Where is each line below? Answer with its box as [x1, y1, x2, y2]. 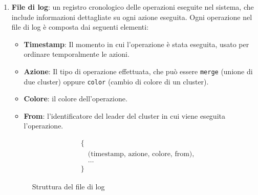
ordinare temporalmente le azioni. [24, 49, 130, 59]
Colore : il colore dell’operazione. [24, 93, 127, 104]
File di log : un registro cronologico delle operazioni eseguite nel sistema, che [11, 2, 254, 12]
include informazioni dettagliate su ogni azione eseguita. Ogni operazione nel [11, 11, 252, 22]
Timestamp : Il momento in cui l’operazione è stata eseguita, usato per [24, 38, 249, 49]
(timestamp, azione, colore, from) [88, 150, 192, 158]
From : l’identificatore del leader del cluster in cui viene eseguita [24, 110, 225, 121]
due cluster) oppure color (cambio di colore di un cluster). [24, 76, 209, 86]
